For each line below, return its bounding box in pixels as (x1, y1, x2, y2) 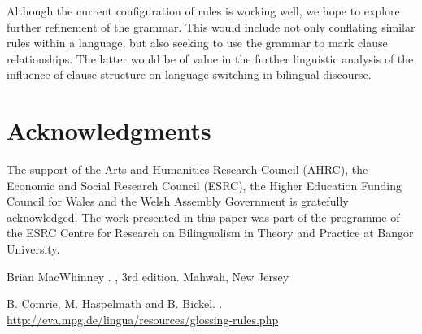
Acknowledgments (7, 114, 211, 147)
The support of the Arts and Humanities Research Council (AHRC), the (7, 161, 368, 178)
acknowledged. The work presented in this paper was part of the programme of (7, 208, 400, 225)
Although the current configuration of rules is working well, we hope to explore (7, 2, 400, 19)
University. (7, 241, 60, 258)
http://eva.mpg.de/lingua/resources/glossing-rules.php (7, 310, 279, 327)
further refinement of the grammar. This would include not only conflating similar (7, 18, 415, 35)
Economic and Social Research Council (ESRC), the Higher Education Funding (7, 176, 402, 193)
